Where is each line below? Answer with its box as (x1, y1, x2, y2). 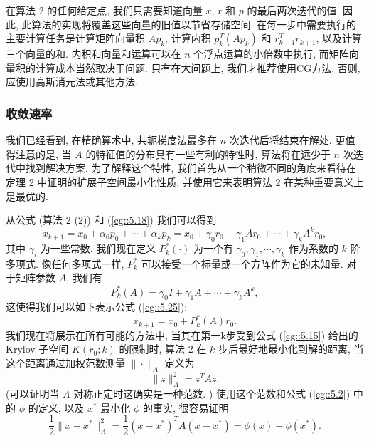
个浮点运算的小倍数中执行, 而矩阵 (193, 46, 349, 61)
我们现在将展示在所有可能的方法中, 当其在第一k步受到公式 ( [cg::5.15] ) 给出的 (6, 327, 358, 342)
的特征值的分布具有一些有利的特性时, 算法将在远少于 (85, 146, 331, 161)
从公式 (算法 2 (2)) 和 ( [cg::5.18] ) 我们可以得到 (6, 212, 217, 227)
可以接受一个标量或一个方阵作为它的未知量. (141, 256, 343, 271)
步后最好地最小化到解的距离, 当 (218, 341, 364, 356)
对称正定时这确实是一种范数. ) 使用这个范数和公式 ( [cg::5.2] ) (73, 386, 351, 401)
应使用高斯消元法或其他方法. (6, 74, 138, 89)
